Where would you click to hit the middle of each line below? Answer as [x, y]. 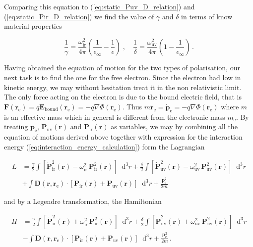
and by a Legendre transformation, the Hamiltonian [83, 201]
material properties [33, 26]
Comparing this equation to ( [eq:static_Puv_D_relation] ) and [99, 6]
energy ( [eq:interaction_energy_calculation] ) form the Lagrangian [104, 146]
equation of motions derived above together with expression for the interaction [123, 137]
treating [16, 126]
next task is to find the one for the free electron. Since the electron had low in [123, 77]
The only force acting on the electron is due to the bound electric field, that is [123, 97]
